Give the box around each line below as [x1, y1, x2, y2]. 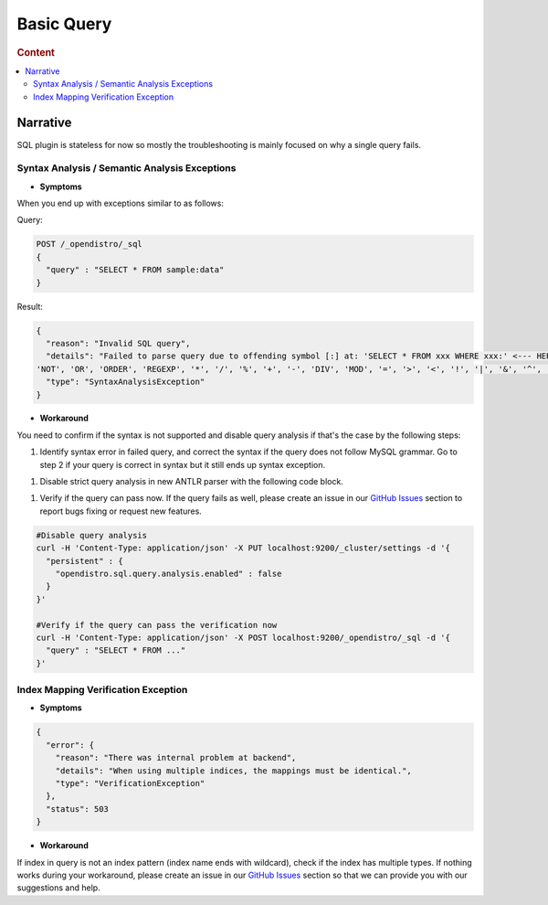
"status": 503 [46, 804, 110, 814]
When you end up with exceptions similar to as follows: [16, 197, 224, 209]
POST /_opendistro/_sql [36, 239, 143, 250]
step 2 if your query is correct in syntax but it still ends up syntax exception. [39, 459, 326, 470]
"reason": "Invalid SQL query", [46, 338, 191, 348]
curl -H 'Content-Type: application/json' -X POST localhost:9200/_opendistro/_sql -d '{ [36, 632, 451, 643]
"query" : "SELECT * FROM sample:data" [46, 265, 225, 275]
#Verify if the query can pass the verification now [36, 620, 278, 630]
